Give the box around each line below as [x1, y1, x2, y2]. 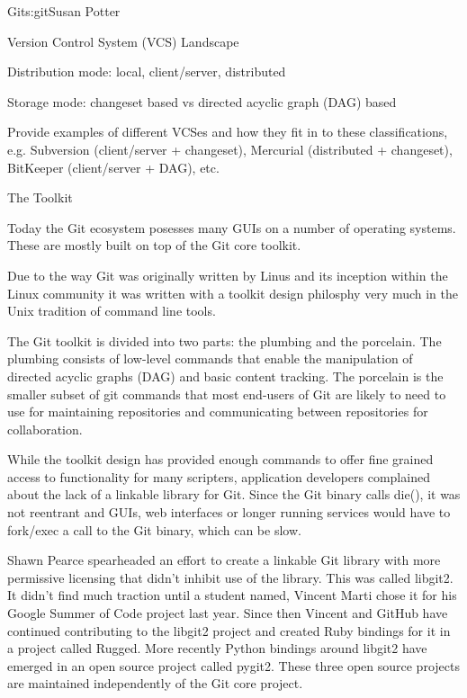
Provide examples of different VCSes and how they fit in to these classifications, [7, 122, 448, 141]
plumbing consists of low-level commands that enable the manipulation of [7, 349, 413, 368]
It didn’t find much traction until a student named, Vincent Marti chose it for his [7, 586, 457, 604]
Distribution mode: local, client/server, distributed [7, 62, 286, 81]
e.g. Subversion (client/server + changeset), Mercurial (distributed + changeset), [7, 139, 453, 158]
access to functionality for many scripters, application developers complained [7, 467, 430, 486]
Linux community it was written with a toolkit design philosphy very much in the [7, 283, 459, 302]
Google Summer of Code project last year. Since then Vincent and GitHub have [7, 604, 448, 622]
